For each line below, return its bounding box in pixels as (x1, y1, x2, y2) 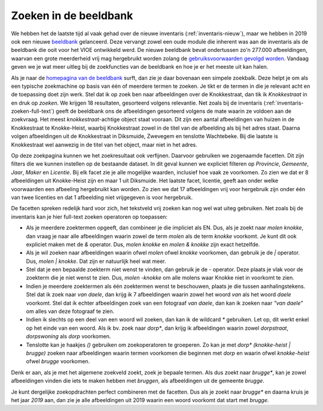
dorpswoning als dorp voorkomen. (26, 333, 111, 340)
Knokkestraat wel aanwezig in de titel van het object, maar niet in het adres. (11, 141, 197, 148)
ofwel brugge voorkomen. (26, 358, 90, 365)
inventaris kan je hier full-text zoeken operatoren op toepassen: (11, 213, 167, 220)
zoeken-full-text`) (11, 108, 55, 115)
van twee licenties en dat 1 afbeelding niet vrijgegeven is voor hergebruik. (11, 194, 193, 201)
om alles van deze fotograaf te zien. (26, 308, 115, 315)
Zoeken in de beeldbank (11, 9, 133, 22)
